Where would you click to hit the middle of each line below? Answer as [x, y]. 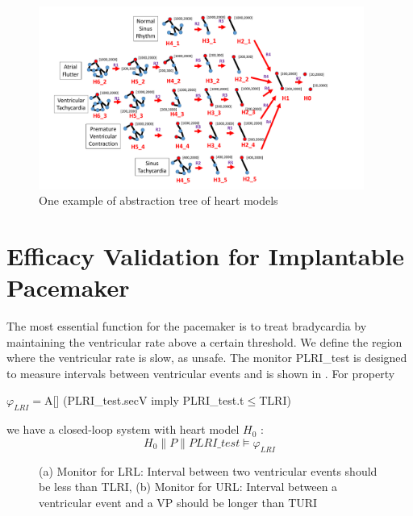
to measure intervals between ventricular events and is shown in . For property [201, 373]
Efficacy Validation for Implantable [206, 255]
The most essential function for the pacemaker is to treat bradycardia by [187, 326]
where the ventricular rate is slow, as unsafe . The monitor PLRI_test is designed [207, 358]
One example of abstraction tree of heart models [159, 200]
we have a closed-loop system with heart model [123, 429]
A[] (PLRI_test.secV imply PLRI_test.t [144, 400]
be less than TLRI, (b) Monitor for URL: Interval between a [188, 487]
